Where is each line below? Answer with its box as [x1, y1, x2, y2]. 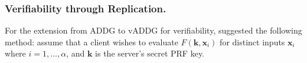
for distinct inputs [220, 35, 285, 48]
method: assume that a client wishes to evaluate [5, 35, 178, 48]
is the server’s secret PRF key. [95, 47, 205, 59]
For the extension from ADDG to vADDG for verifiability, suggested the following [5, 24, 302, 37]
